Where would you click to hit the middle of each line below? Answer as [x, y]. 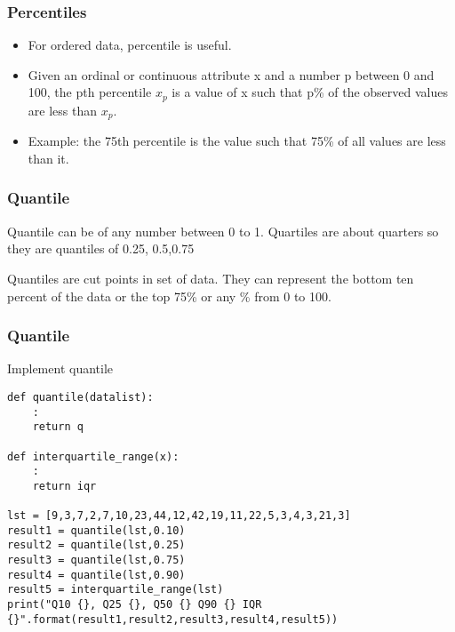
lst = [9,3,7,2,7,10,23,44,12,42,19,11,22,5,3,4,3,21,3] [179, 516]
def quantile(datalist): [80, 397]
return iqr [64, 486]
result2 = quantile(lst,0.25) [96, 545]
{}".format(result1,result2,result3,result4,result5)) [173, 619]
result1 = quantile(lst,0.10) [96, 530]
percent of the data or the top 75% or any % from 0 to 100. [169, 296]
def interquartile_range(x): [93, 456]
